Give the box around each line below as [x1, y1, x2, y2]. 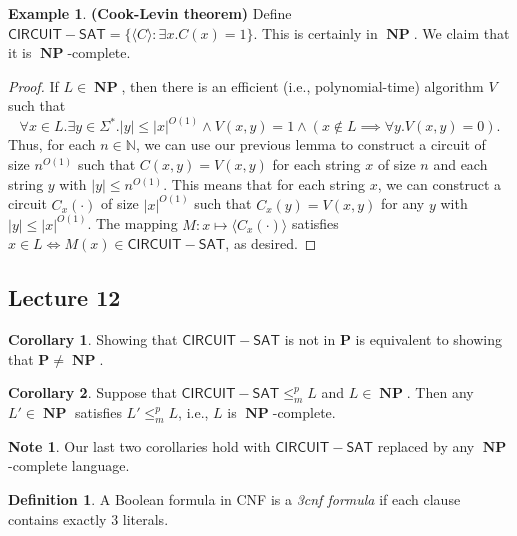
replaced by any [377, 435, 475, 456]
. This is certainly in [253, 22, 378, 43]
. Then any [406, 382, 474, 403]
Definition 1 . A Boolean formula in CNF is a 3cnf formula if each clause [8, 489, 461, 510]
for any [381, 193, 425, 214]
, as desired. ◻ [225, 233, 317, 254]
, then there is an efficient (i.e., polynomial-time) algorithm [121, 75, 484, 96]
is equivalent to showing [355, 329, 502, 350]
